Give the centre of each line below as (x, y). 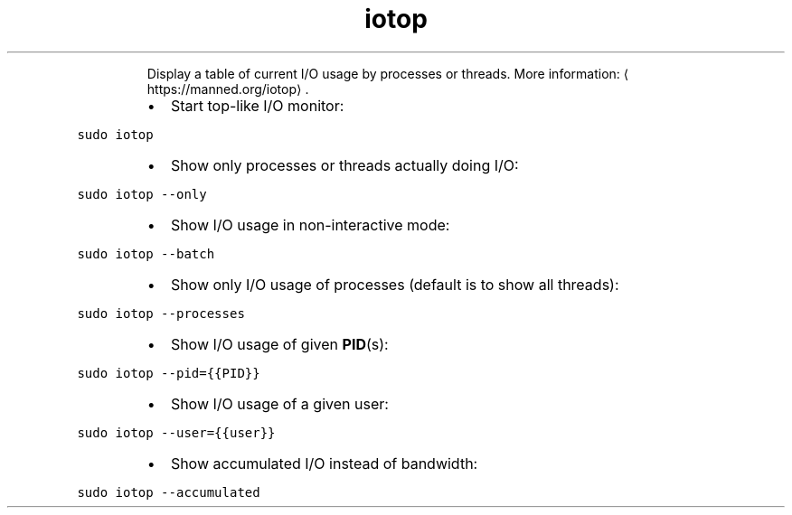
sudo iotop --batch (146, 253)
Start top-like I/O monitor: (257, 105)
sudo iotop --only (142, 194)
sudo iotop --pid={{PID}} (169, 373)
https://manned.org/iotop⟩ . (228, 89)
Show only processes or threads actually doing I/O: (344, 165)
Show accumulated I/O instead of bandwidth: (324, 463)
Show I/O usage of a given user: (279, 403)
